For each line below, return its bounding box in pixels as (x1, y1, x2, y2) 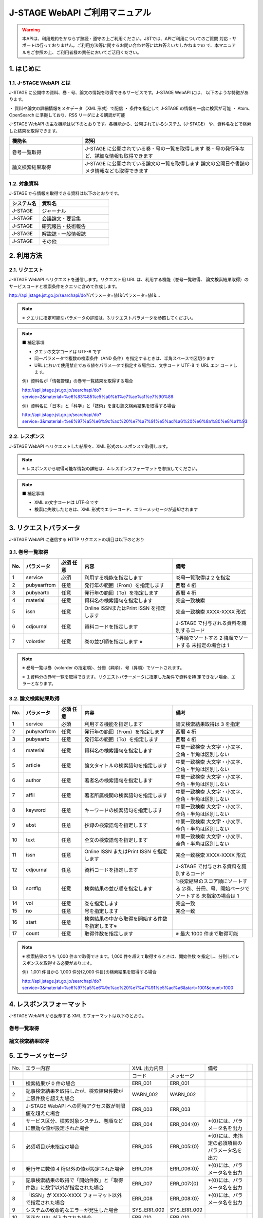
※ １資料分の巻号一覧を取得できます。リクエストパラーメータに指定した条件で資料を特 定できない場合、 (22, 674, 231, 680)
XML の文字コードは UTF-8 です (34, 499, 99, 505)
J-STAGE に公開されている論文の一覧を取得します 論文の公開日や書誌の (85, 160, 250, 167)
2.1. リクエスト (9, 266, 43, 273)
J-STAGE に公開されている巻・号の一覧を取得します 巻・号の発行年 (85, 145, 240, 152)
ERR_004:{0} (169, 1121, 200, 1128)
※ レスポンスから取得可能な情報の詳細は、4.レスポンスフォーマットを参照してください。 (22, 466, 201, 472)
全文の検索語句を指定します (84, 837, 148, 844)
